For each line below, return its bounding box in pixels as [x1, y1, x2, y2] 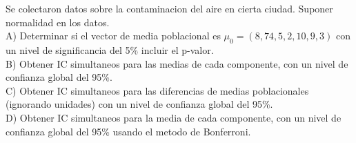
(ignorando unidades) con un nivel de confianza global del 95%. [6, 97, 273, 111]
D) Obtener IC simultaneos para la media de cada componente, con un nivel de [6, 110, 342, 124]
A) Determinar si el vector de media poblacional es [6, 28, 221, 43]
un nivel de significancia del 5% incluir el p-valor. [6, 42, 214, 57]
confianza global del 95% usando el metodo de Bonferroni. [6, 124, 251, 138]
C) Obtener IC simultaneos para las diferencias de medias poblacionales [6, 83, 309, 97]
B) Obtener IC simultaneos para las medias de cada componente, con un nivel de [6, 56, 348, 70]
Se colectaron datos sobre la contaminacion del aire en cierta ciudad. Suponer [6, 1, 333, 15]
